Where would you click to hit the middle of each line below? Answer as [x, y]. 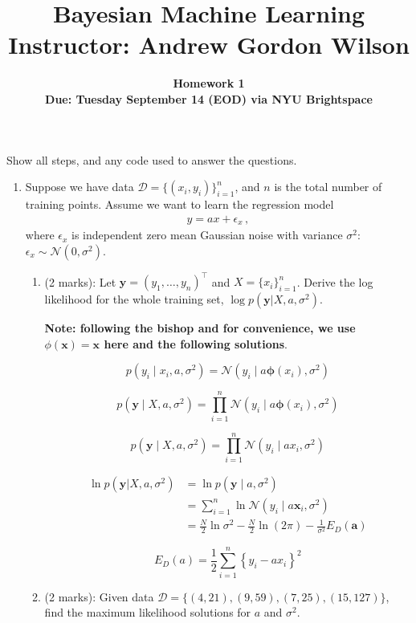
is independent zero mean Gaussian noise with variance [207, 235]
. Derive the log [335, 281]
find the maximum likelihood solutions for [148, 612]
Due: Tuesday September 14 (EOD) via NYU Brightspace [209, 98]
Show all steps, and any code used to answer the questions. [152, 159]
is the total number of [328, 187]
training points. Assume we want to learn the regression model [179, 204]
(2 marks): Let [80, 281]
